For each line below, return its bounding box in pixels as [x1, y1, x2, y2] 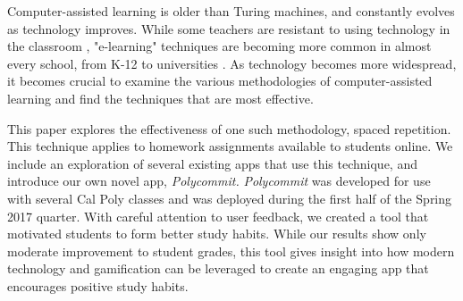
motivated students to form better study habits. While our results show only [7, 224, 426, 243]
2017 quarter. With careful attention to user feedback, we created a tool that [7, 206, 429, 225]
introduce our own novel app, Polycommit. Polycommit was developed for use [7, 171, 431, 190]
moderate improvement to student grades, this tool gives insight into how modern [7, 241, 455, 260]
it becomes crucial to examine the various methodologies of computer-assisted [7, 71, 433, 90]
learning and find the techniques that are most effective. [7, 88, 314, 107]
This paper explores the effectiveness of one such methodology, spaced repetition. [7, 119, 451, 138]
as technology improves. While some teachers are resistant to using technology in [7, 19, 450, 38]
